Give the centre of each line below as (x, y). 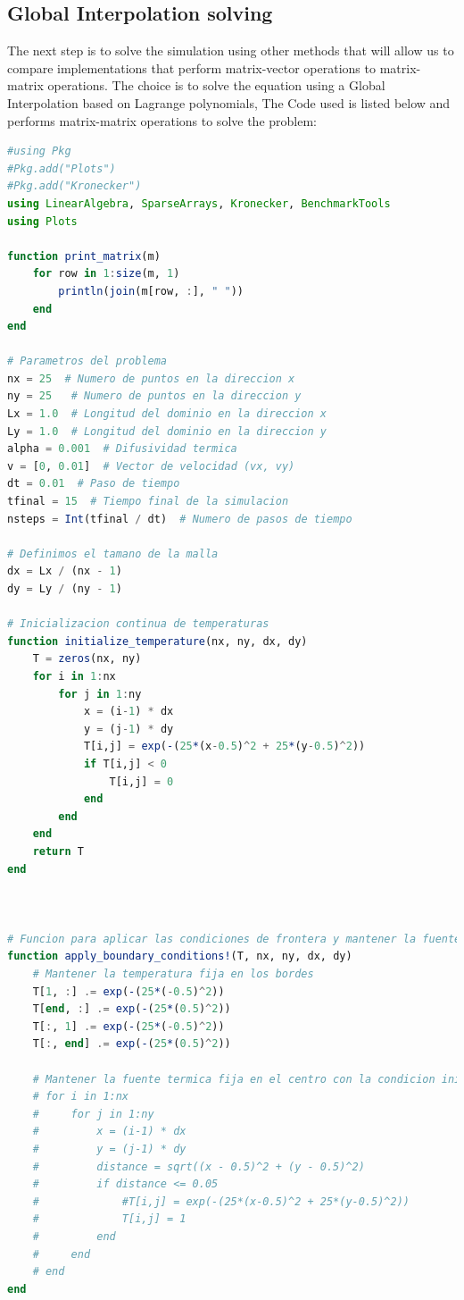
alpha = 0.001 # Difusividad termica (122, 449)
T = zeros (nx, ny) (87, 659)
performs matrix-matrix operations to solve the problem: (162, 120)
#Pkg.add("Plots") (62, 168)
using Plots (42, 221)
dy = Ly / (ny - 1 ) (65, 589)
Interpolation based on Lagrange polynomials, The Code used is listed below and (229, 102)
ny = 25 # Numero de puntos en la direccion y (154, 396)
